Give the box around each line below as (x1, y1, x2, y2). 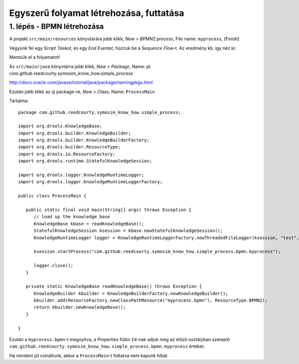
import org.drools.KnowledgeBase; (18, 123, 102, 129)
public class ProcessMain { (18, 193, 87, 199)
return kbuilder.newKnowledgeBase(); (33, 304, 126, 310)
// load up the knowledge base (33, 214, 111, 220)
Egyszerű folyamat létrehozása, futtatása (9, 7, 184, 18)
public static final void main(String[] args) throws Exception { (25, 207, 192, 213)
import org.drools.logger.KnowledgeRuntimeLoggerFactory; (18, 179, 163, 185)
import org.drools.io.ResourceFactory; (18, 151, 116, 157)
